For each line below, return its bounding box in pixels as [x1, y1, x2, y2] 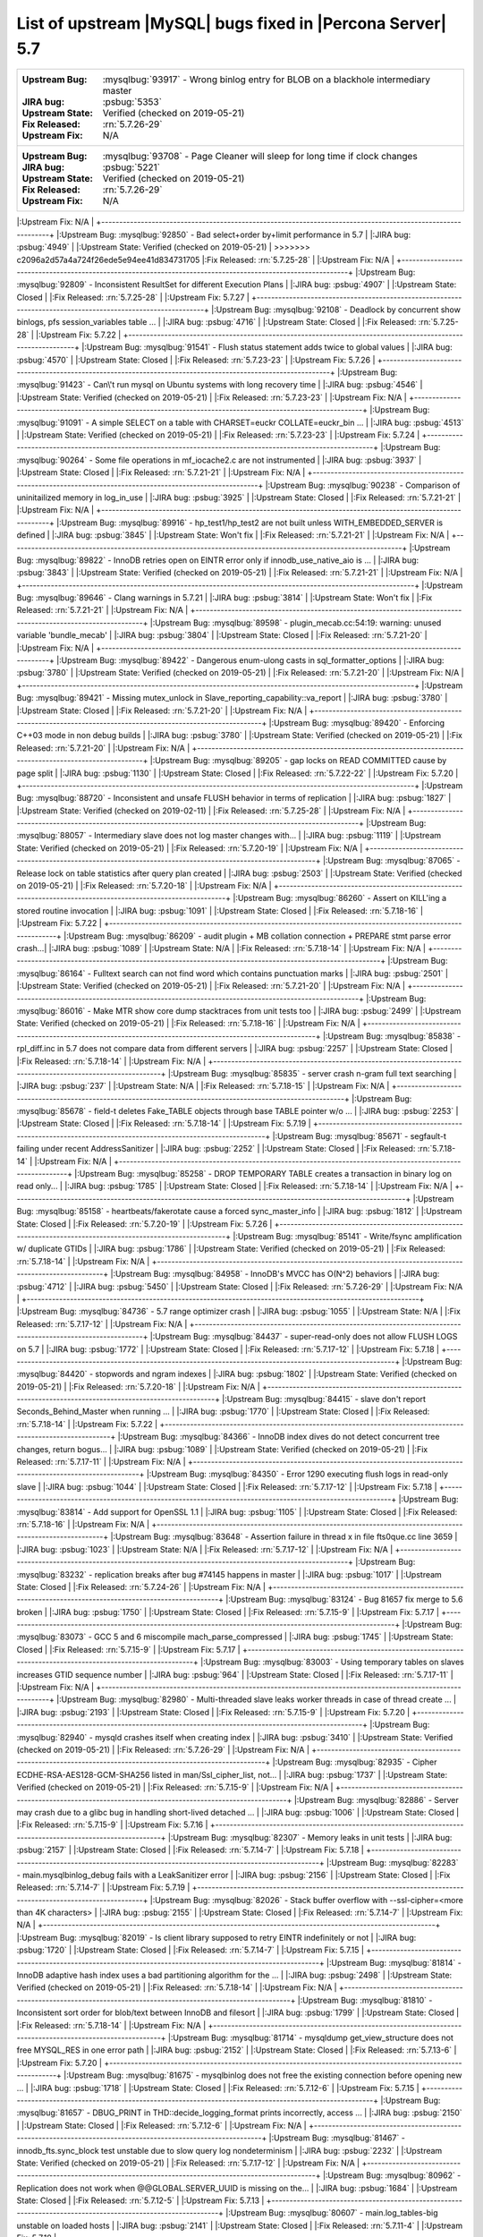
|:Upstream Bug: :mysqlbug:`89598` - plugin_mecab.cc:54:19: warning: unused [149, 617, 442, 628]
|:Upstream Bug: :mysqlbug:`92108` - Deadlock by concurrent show [211, 304, 461, 315]
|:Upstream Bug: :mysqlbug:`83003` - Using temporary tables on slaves [199, 1656, 464, 1668]
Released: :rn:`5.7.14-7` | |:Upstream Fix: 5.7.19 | [16, 1882, 191, 1893]
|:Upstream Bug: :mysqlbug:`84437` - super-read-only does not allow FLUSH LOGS [149, 1331, 458, 1342]
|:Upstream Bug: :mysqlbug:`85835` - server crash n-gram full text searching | [167, 1067, 457, 1078]
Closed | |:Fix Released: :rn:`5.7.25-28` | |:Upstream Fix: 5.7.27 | [16, 292, 250, 302]
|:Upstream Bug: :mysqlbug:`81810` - [297, 1995, 433, 2005]
